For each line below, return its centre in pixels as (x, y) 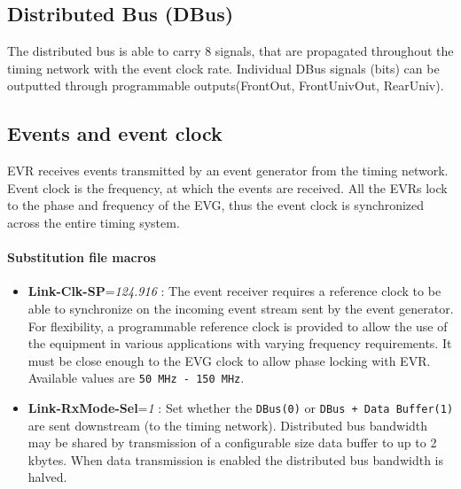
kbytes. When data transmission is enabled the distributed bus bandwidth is (235, 459)
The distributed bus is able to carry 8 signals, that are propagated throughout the (230, 51)
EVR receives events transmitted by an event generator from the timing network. (228, 171)
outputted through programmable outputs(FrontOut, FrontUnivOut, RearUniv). (226, 85)
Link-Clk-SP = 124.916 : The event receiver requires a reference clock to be (234, 291)
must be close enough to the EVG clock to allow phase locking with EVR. (229, 360)
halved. (47, 477)
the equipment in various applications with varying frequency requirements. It (240, 343)
